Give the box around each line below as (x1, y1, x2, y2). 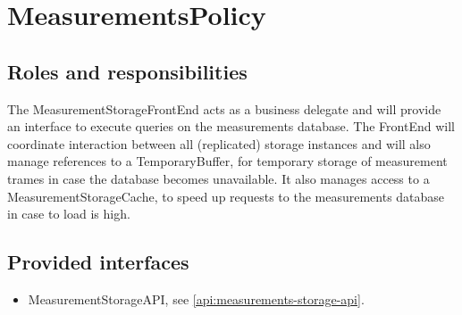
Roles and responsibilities (7, 57, 248, 85)
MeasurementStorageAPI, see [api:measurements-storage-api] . (28, 289, 365, 308)
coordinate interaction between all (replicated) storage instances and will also (7, 134, 431, 153)
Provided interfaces (7, 248, 189, 276)
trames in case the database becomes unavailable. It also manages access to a (7, 169, 430, 187)
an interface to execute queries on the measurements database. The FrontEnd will (7, 117, 455, 136)
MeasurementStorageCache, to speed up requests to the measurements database (7, 187, 445, 205)
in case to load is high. (7, 204, 130, 223)
